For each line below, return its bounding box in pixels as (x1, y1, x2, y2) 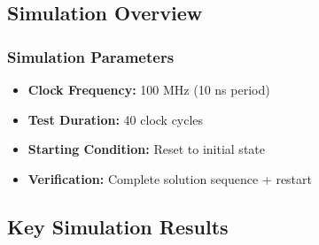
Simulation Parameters (7, 45, 175, 67)
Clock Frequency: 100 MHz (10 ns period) (27, 80, 270, 98)
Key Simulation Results (7, 212, 229, 240)
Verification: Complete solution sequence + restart (27, 169, 312, 188)
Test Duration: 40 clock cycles (27, 110, 204, 128)
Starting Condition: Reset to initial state (27, 140, 265, 158)
